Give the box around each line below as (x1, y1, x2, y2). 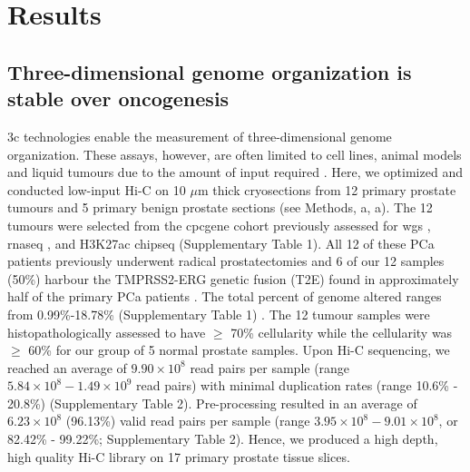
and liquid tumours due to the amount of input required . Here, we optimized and (7, 162, 463, 182)
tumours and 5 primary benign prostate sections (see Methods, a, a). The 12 (7, 198, 433, 217)
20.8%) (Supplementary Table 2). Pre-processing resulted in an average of (7, 393, 417, 412)
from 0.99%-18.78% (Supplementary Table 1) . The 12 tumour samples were (7, 304, 430, 323)
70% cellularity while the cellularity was (230, 322, 453, 341)
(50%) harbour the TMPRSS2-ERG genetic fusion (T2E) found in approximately (7, 269, 459, 288)
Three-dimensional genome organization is (7, 57, 412, 85)
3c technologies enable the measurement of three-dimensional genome (7, 126, 392, 145)
